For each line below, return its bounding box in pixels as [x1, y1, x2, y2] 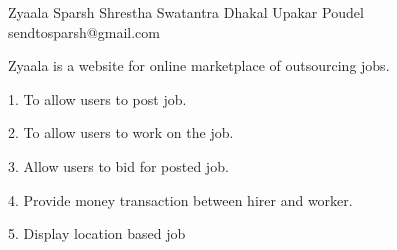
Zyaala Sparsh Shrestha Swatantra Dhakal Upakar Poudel [8, 2, 364, 22]
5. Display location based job [8, 223, 186, 244]
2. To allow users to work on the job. [8, 122, 234, 143]
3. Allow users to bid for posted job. [8, 155, 229, 176]
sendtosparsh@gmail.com [8, 21, 160, 42]
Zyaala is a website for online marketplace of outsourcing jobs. [8, 55, 390, 76]
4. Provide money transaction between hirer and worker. [8, 189, 353, 210]
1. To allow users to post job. [8, 88, 187, 109]
